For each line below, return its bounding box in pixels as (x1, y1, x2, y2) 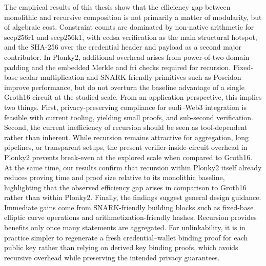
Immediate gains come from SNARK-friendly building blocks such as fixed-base (4, 202, 254, 212)
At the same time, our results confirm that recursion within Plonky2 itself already (4, 162, 262, 172)
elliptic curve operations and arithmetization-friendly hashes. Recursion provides (4, 212, 257, 223)
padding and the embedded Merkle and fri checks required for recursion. (4, 61, 231, 72)
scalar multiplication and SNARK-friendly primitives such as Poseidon (20, 72, 241, 82)
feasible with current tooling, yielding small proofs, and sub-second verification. (4, 112, 253, 122)
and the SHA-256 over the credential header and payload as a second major (4, 41, 242, 52)
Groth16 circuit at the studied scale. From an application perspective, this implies (4, 92, 262, 102)
